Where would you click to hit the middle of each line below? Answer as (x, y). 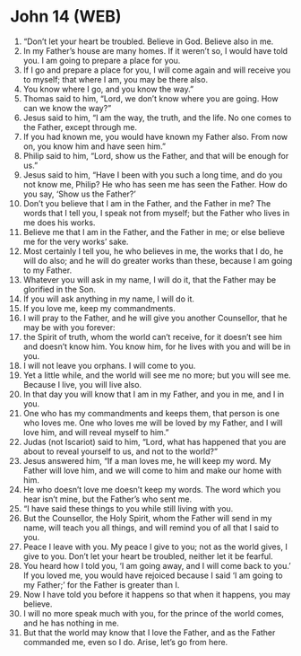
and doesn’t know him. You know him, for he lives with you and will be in (157, 346)
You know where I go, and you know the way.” (108, 89)
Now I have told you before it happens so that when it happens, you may (157, 594)
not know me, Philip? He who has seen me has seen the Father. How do (155, 184)
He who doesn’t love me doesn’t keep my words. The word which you (152, 489)
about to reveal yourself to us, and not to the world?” (120, 451)
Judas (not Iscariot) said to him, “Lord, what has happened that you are (155, 442)
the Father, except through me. (80, 127)
